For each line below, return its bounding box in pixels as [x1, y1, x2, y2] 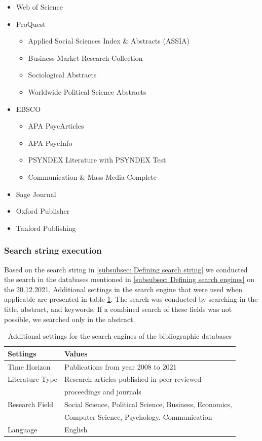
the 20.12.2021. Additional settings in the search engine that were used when [4, 284, 243, 294]
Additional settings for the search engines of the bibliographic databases [8, 331, 232, 341]
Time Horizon [8, 361, 51, 372]
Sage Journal [16, 188, 56, 199]
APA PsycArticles [28, 121, 84, 131]
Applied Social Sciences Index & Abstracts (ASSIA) [28, 35, 190, 46]
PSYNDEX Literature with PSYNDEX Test [28, 154, 166, 165]
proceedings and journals [64, 386, 141, 397]
